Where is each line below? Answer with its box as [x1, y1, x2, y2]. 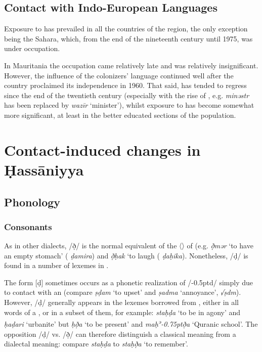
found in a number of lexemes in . [4, 260, 109, 271]
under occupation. [4, 43, 60, 54]
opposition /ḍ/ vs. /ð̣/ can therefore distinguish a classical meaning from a [4, 328, 236, 339]
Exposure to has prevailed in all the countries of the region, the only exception [4, 23, 248, 34]
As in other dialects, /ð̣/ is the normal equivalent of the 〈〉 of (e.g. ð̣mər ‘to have [4, 240, 253, 251]
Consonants [4, 220, 52, 233]
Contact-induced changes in [4, 139, 201, 160]
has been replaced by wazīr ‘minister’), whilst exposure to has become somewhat [4, 100, 254, 110]
